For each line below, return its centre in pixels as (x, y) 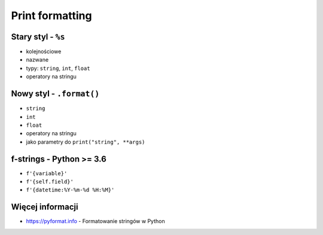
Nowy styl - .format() (55, 94)
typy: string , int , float (58, 68)
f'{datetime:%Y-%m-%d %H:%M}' (70, 190)
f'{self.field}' (50, 181)
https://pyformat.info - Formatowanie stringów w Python (95, 221)
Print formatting (51, 16)
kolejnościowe (44, 51)
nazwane (37, 60)
